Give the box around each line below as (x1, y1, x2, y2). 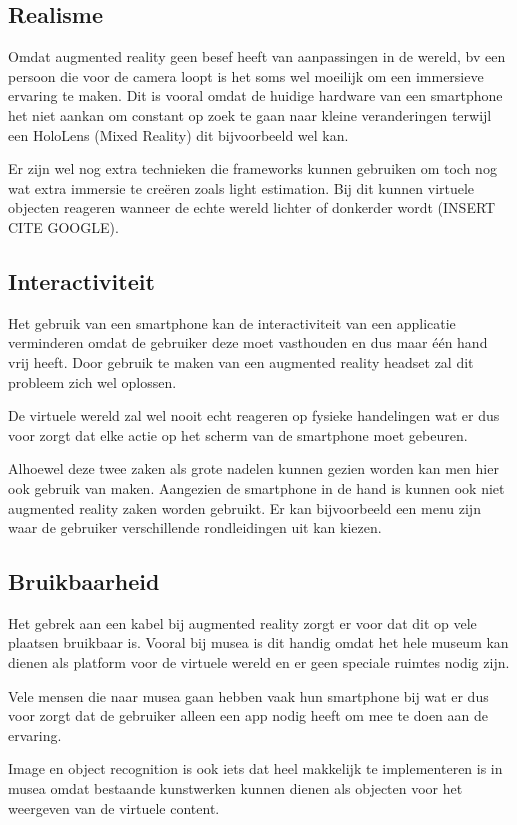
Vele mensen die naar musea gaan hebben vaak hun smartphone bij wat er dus (8, 685, 489, 706)
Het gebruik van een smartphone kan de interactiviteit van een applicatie (8, 312, 456, 333)
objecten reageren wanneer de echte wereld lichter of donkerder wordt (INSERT (8, 197, 496, 218)
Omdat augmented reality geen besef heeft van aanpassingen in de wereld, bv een (8, 46, 506, 67)
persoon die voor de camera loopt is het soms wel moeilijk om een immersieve (8, 65, 484, 86)
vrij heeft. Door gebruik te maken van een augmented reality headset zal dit (8, 351, 474, 372)
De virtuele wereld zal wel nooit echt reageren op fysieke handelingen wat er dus (8, 405, 500, 426)
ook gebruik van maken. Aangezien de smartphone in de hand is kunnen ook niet (8, 477, 505, 498)
